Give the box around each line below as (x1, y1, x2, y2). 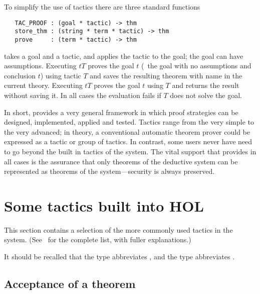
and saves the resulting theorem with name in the (90, 70, 242, 80)
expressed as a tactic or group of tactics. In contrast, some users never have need (4, 136, 252, 147)
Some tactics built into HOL (4, 195, 204, 216)
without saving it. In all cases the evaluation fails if (4, 89, 161, 100)
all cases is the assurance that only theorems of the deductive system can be (4, 156, 238, 166)
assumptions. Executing (4, 60, 77, 71)
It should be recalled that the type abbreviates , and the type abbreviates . (4, 251, 235, 261)
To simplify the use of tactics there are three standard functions (4, 2, 200, 12)
